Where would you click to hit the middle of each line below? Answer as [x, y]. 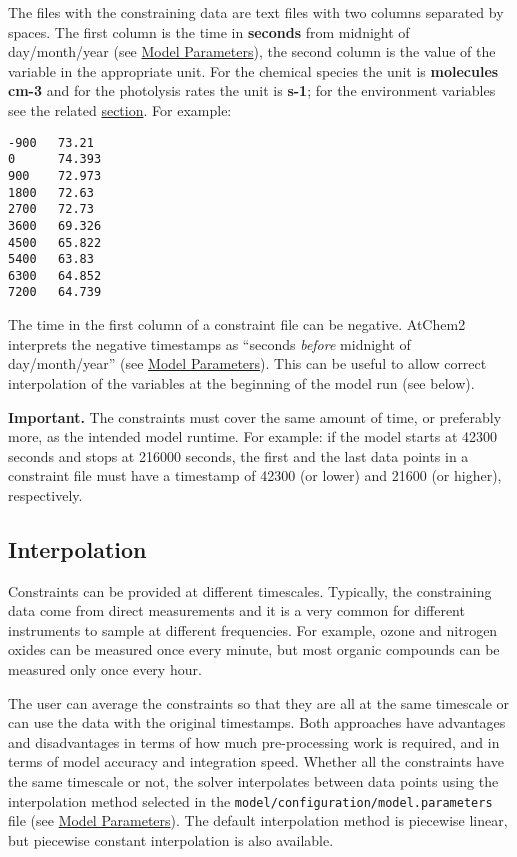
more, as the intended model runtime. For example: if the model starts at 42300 [253, 436]
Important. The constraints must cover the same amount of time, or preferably [255, 416]
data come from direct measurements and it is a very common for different [236, 610]
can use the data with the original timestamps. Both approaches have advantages [257, 722]
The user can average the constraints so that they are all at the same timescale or [259, 702]
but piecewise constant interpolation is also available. [171, 839]
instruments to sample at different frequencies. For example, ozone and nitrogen [253, 629]
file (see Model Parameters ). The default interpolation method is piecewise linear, [258, 820]
